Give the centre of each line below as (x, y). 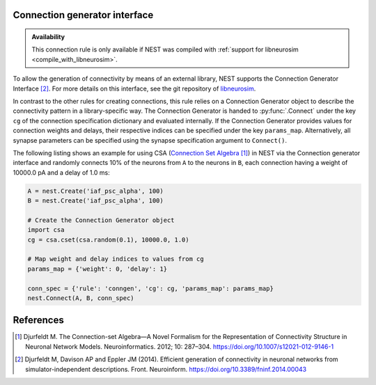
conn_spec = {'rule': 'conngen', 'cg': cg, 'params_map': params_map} (151, 288)
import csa (46, 230)
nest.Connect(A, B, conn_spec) (81, 298)
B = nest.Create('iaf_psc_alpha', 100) (95, 201)
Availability (48, 37)
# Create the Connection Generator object (101, 220)
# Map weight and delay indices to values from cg (116, 259)
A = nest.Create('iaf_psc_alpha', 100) (95, 191)
